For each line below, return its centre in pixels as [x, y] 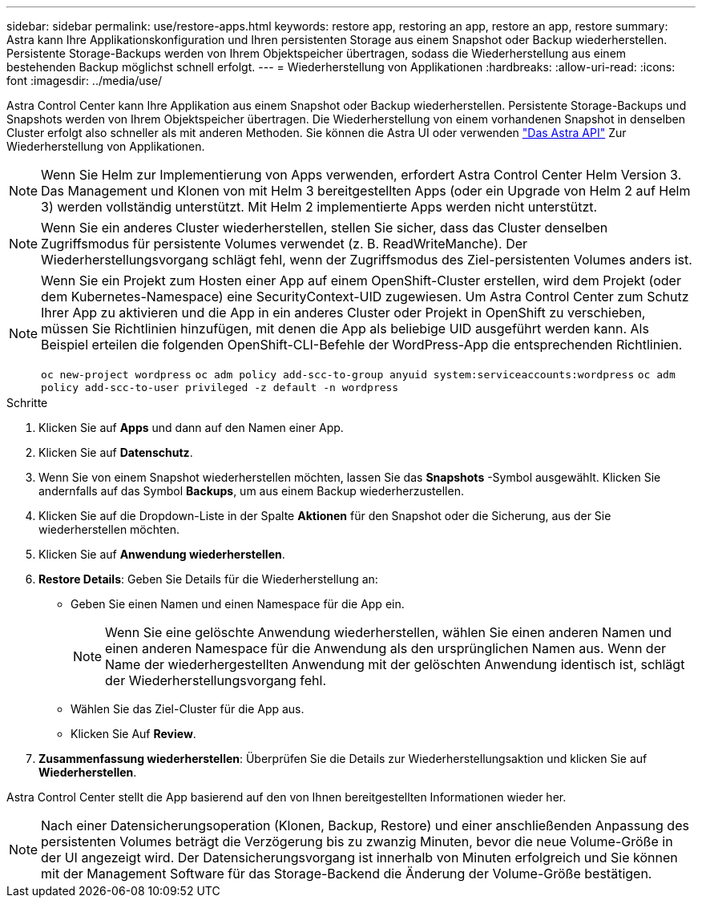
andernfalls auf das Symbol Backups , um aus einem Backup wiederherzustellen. [251, 491]
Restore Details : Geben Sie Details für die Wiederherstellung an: [208, 579]
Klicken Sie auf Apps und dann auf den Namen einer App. [191, 428]
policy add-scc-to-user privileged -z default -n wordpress [220, 387]
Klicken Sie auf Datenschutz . [116, 452]
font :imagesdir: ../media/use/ [85, 81]
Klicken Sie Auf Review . [133, 734]
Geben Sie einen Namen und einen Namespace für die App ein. [238, 604]
